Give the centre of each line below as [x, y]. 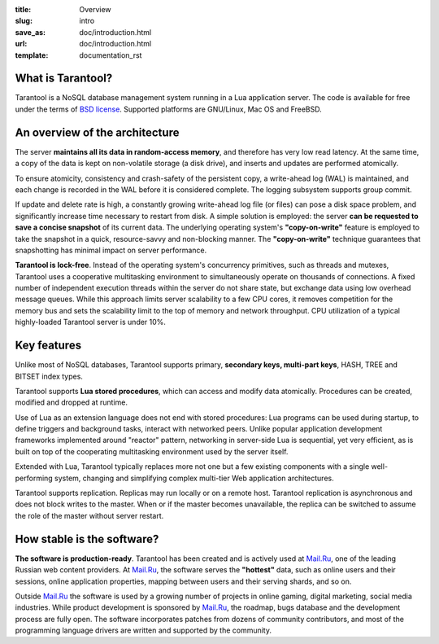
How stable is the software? [87, 539]
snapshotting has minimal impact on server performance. [111, 250]
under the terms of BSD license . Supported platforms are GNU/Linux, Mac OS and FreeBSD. [169, 109]
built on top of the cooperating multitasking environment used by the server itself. [152, 451]
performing [34, 478]
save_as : [30, 32]
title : [23, 9]
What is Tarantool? [64, 79]
